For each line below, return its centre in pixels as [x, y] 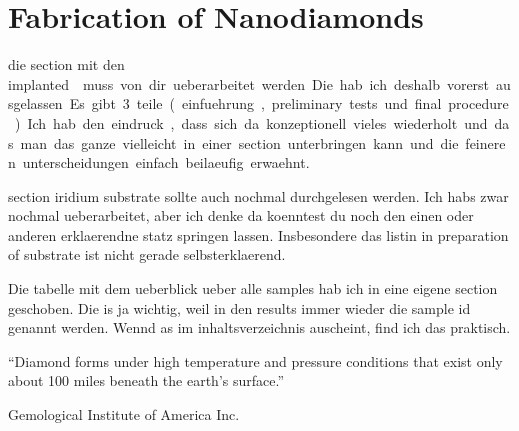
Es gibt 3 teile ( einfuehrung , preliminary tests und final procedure [289, 103]
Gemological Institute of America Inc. [124, 414]
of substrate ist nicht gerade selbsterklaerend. [147, 254]
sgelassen [35, 103]
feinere [485, 142]
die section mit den [66, 64]
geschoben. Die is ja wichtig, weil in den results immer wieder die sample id [239, 307]
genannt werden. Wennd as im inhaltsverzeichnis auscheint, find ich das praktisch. [259, 327]
